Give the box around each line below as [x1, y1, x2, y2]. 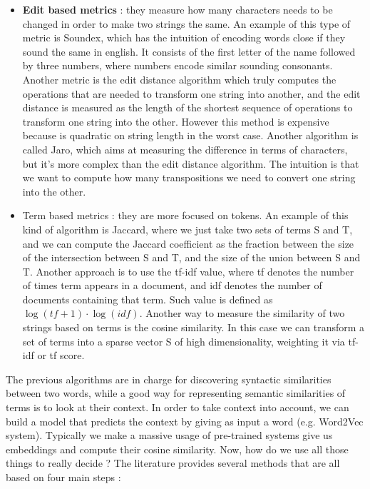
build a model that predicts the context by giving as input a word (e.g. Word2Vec [6, 413, 364, 428]
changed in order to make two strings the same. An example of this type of [22, 16, 351, 31]
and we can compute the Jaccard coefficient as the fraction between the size [22, 236, 354, 251]
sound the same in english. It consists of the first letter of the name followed [22, 44, 356, 59]
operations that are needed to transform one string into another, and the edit [22, 86, 361, 101]
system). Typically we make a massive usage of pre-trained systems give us [6, 428, 333, 443]
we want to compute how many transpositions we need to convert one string [22, 170, 356, 185]
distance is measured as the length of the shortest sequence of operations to [22, 100, 353, 115]
